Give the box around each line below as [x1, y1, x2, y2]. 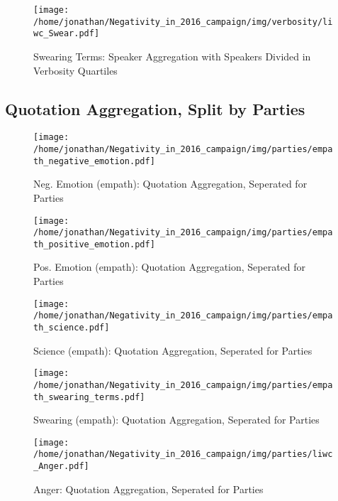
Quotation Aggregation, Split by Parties [5, 97, 305, 119]
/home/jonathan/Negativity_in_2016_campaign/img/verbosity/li [33, 16, 333, 27]
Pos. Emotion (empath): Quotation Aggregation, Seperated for [33, 259, 306, 274]
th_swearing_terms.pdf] [33, 392, 145, 402]
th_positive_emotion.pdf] [33, 239, 155, 249]
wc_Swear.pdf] [33, 28, 100, 39]
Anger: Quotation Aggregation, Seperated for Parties [33, 481, 264, 496]
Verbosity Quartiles [33, 63, 118, 77]
